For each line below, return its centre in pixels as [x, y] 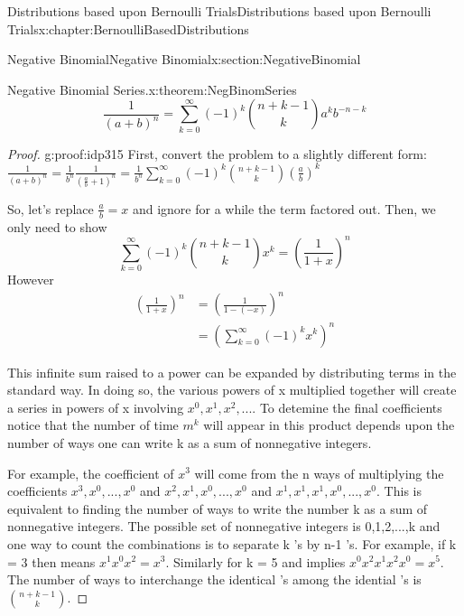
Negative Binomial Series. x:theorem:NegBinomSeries [152, 89]
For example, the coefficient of [91, 473]
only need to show [57, 226]
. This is [399, 491]
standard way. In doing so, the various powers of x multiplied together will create [232, 390]
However [31, 279]
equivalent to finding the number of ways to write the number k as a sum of [218, 508]
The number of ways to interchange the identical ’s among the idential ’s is [214, 579]
